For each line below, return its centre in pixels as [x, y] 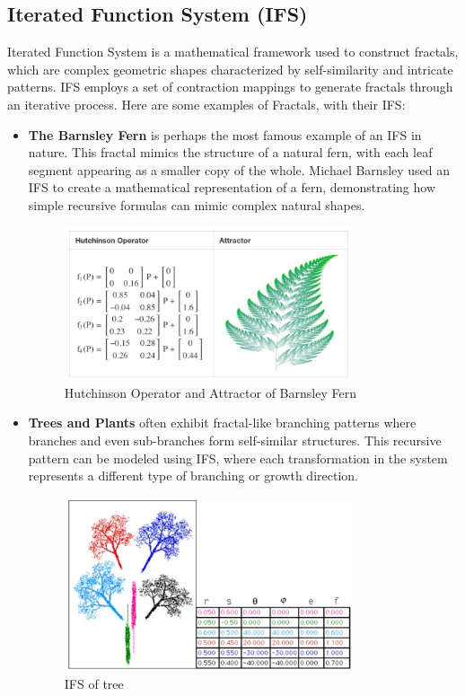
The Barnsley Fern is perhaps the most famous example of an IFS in [225, 134]
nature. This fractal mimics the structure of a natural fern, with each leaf [230, 152]
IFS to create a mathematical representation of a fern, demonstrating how [232, 187]
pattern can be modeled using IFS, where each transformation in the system [238, 458]
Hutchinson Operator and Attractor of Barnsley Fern [210, 392]
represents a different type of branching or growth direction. [193, 476]
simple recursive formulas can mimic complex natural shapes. [197, 204]
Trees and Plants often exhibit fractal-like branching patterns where [222, 423]
